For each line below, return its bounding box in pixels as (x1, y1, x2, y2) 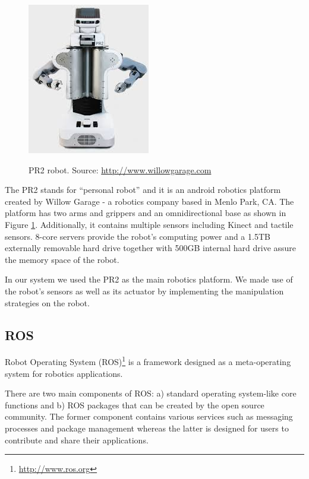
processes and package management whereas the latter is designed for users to (5, 421, 289, 434)
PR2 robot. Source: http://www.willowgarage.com (29, 163, 212, 176)
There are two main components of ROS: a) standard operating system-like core (5, 387, 297, 399)
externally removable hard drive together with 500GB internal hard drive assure (5, 242, 297, 254)
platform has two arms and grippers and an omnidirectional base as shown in (5, 207, 286, 219)
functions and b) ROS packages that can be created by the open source (5, 398, 264, 411)
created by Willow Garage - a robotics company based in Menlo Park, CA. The (5, 195, 294, 207)
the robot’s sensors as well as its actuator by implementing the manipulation (5, 284, 284, 297)
